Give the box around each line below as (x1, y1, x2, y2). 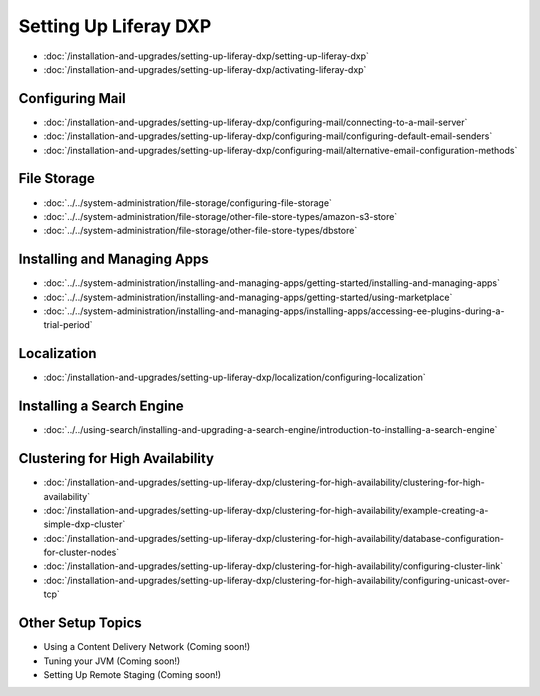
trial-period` (43, 319, 94, 331)
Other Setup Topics (18, 615, 142, 632)
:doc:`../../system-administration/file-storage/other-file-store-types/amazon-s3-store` (43, 210, 398, 222)
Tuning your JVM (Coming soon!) (43, 655, 181, 667)
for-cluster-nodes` (43, 546, 120, 559)
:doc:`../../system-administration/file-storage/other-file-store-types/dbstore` (43, 225, 358, 237)
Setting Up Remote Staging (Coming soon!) (43, 668, 222, 680)
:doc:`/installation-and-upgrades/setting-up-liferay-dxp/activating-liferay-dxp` (43, 63, 367, 75)
